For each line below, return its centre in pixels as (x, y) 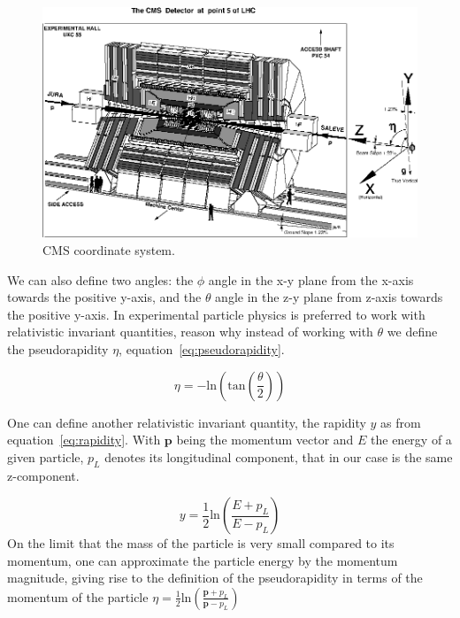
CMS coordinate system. (109, 249)
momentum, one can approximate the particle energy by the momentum (203, 560)
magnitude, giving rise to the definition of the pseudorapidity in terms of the (215, 578)
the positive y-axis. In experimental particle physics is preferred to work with (216, 314)
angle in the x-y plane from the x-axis (311, 279)
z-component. (43, 475)
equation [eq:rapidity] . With (84, 440)
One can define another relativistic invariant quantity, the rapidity (187, 422)
